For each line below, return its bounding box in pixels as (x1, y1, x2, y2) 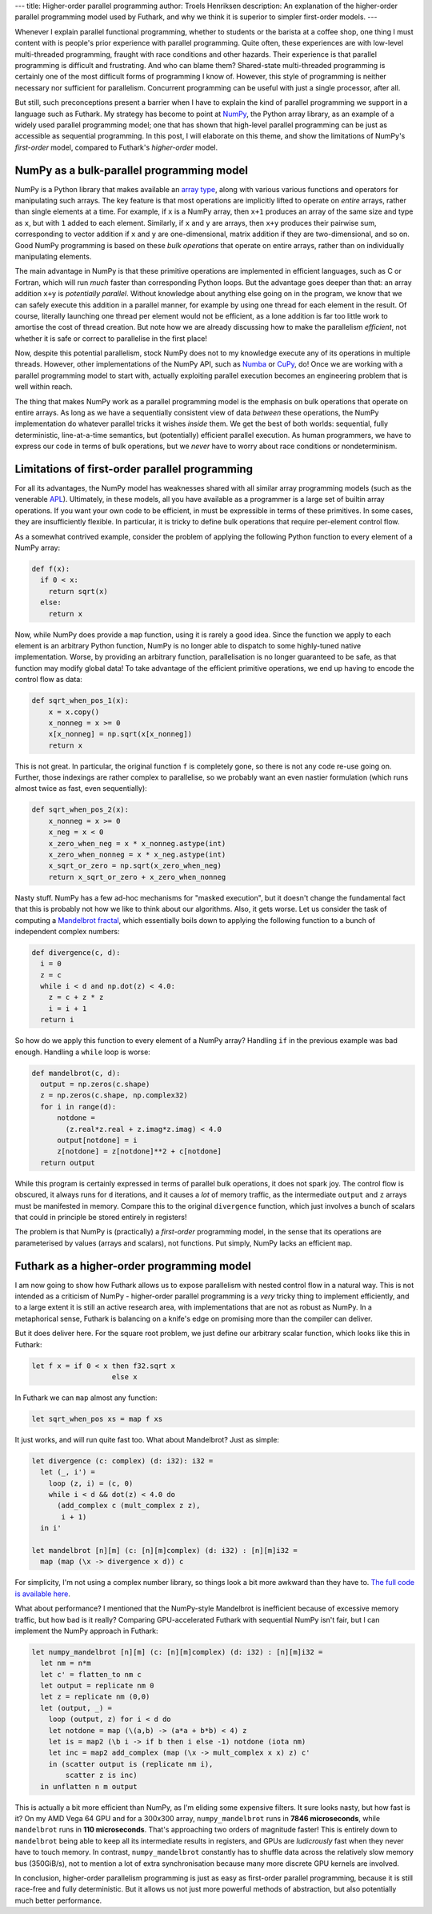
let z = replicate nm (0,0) (40, 1692, 150, 1701)
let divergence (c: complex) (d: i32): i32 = (31, 1456, 214, 1465)
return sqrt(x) (48, 587, 108, 596)
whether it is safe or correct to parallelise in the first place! (14, 333, 208, 343)
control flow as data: (14, 675, 83, 684)
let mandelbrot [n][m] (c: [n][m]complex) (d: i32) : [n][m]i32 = (31, 1546, 298, 1555)
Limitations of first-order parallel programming (14, 463, 254, 475)
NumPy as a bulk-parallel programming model (14, 163, 248, 177)
